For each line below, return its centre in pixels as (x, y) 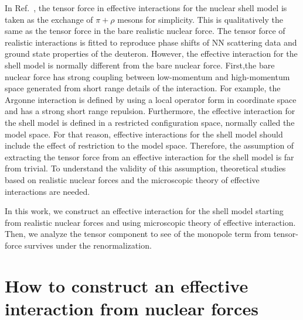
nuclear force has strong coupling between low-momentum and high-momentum (147, 76)
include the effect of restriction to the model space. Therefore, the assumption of (149, 145)
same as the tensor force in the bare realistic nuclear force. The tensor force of (145, 31)
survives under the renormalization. (88, 245)
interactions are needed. (47, 191)
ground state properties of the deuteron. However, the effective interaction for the (151, 54)
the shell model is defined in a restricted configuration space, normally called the (150, 122)
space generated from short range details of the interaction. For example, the (143, 88)
